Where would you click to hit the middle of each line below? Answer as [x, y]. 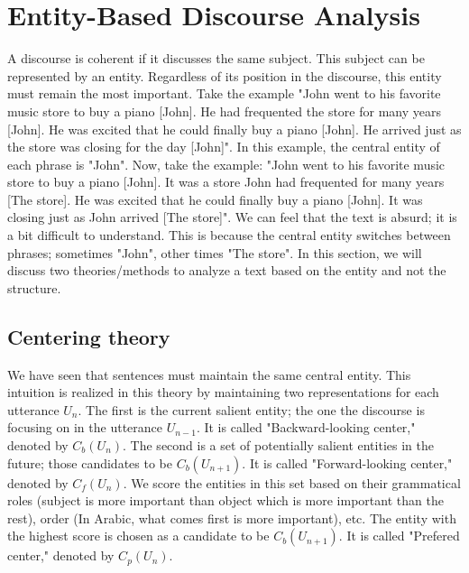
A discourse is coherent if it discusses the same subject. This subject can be [216, 58]
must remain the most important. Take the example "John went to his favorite [224, 93]
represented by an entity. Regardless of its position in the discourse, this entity [225, 75]
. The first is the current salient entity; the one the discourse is [251, 409]
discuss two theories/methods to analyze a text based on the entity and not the [227, 270]
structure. [34, 287]
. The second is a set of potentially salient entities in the [278, 445]
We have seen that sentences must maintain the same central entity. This [209, 374]
